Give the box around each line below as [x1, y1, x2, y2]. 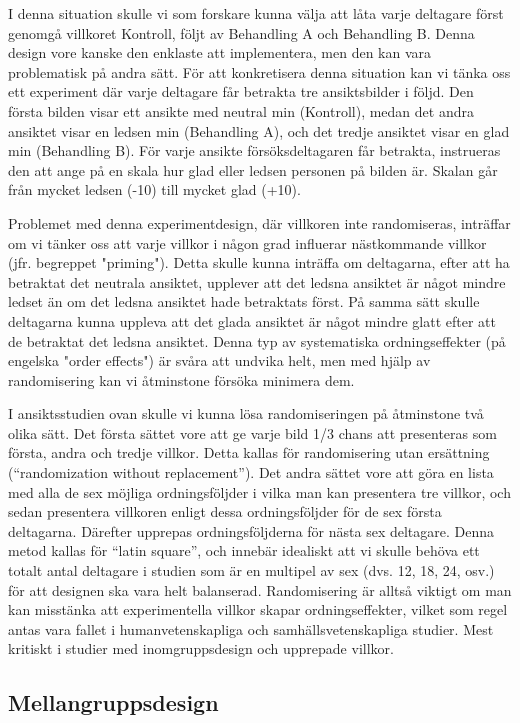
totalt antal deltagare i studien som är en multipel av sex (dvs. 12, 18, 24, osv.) [8, 560, 495, 581]
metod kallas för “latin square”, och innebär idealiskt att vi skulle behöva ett [8, 540, 480, 561]
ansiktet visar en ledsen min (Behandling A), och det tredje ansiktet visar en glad [8, 120, 510, 141]
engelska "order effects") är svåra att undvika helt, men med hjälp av [8, 350, 431, 371]
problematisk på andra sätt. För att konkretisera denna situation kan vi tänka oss [8, 61, 511, 82]
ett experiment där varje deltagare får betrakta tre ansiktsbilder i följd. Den [8, 81, 474, 102]
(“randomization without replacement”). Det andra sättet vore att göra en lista [8, 462, 494, 483]
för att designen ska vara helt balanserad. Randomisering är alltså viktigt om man [8, 579, 512, 600]
